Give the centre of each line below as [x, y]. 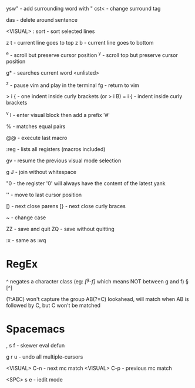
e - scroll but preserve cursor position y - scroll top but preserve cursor [92, 54]
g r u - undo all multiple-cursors [45, 357]
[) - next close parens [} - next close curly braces [66, 206]
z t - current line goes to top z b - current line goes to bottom [80, 43]
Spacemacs [36, 329]
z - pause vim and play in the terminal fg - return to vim [73, 85]
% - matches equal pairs [36, 126]
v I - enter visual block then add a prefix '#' [58, 114]
